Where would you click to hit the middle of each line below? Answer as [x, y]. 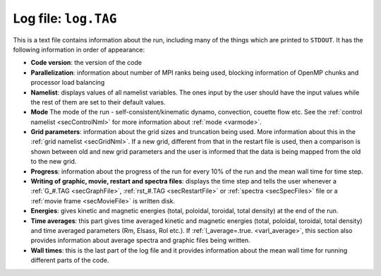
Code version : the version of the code [86, 63]
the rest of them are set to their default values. [98, 102]
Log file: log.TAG [65, 18]
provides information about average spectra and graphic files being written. [140, 241]
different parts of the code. [70, 260]
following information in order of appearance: [79, 49]
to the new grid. [54, 162]
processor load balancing [68, 83]
